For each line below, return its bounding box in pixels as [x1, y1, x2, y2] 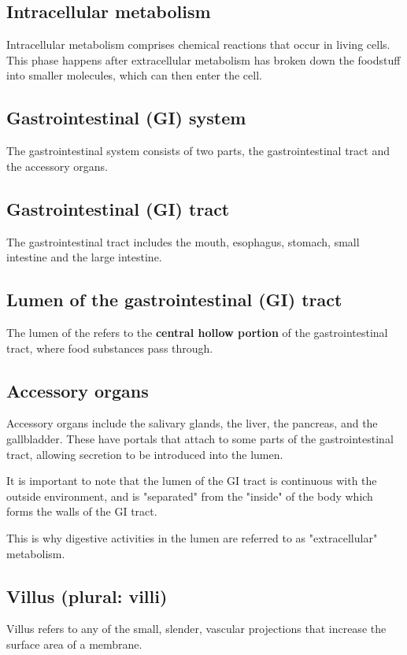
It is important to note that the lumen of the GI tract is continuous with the [6, 472, 377, 489]
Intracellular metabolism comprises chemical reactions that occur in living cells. [6, 36, 390, 53]
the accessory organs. [6, 157, 109, 174]
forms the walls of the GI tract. [6, 503, 157, 520]
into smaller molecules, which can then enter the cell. [6, 67, 262, 83]
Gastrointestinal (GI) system [6, 105, 246, 130]
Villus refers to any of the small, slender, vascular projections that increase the [6, 620, 387, 637]
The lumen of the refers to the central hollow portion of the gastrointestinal [6, 324, 388, 340]
